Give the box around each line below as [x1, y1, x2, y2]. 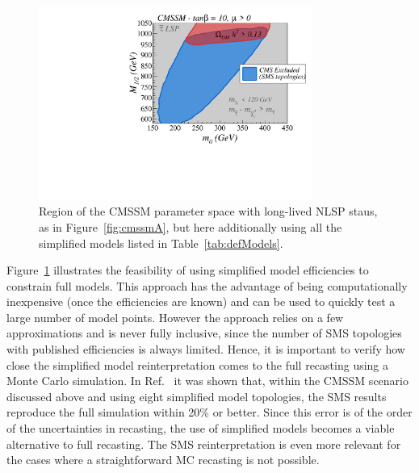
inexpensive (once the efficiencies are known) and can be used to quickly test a [6, 293, 396, 310]
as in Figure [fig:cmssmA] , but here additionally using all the [39, 218, 342, 235]
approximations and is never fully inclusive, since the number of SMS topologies [6, 324, 402, 341]
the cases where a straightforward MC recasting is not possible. [6, 451, 320, 468]
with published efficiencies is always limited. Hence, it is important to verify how [6, 341, 405, 358]
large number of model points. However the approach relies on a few [6, 308, 344, 325]
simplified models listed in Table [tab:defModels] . [39, 234, 283, 251]
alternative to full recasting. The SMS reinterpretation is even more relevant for [6, 435, 401, 452]
